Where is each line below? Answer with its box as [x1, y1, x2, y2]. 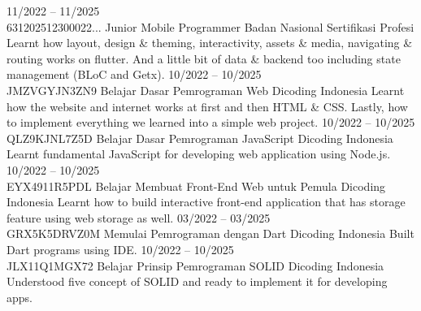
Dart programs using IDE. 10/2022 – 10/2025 [7, 240, 234, 257]
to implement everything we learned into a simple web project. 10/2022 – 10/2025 [7, 114, 415, 131]
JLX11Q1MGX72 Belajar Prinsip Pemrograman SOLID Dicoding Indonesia [7, 257, 384, 274]
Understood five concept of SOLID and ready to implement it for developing [7, 273, 388, 290]
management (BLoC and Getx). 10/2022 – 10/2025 [7, 66, 262, 83]
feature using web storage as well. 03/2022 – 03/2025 [7, 209, 271, 226]
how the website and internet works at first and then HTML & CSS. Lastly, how [7, 97, 408, 114]
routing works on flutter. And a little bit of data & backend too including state [7, 50, 401, 67]
